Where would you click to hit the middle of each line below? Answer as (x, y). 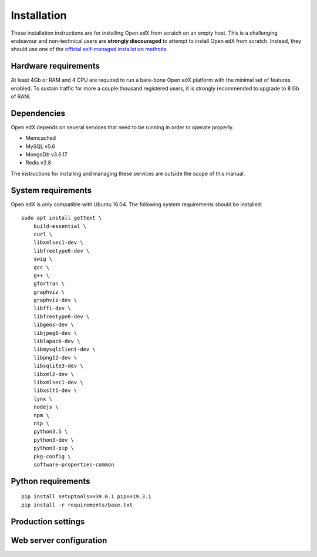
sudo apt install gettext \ (62, 218)
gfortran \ (49, 284)
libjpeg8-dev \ (55, 333)
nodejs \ (46, 407)
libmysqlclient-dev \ (65, 349)
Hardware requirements (55, 66)
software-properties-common (74, 464)
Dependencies (38, 113)
